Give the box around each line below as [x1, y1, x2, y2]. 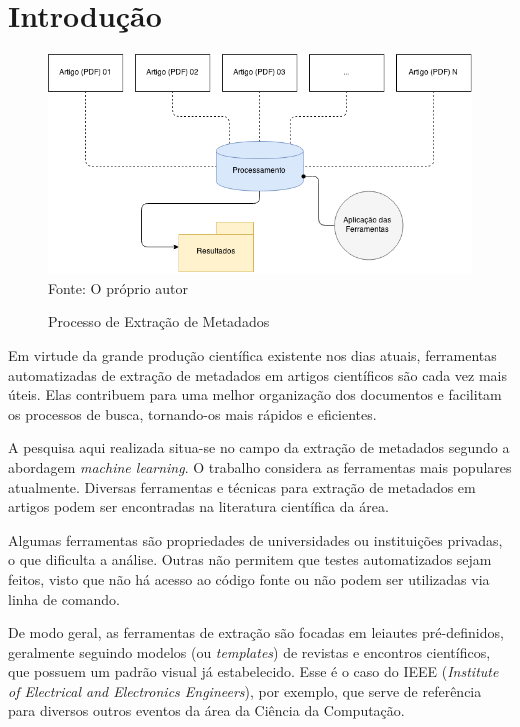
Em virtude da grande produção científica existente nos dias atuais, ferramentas [8, 344, 497, 365]
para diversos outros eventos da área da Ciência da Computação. [8, 700, 405, 721]
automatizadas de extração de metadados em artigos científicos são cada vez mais [8, 364, 507, 385]
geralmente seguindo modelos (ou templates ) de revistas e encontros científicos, [8, 641, 491, 662]
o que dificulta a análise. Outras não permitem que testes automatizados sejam [8, 549, 492, 570]
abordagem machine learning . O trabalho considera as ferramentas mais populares [8, 456, 512, 477]
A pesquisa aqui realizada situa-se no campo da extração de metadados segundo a [8, 437, 510, 458]
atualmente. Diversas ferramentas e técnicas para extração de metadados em [8, 476, 476, 497]
